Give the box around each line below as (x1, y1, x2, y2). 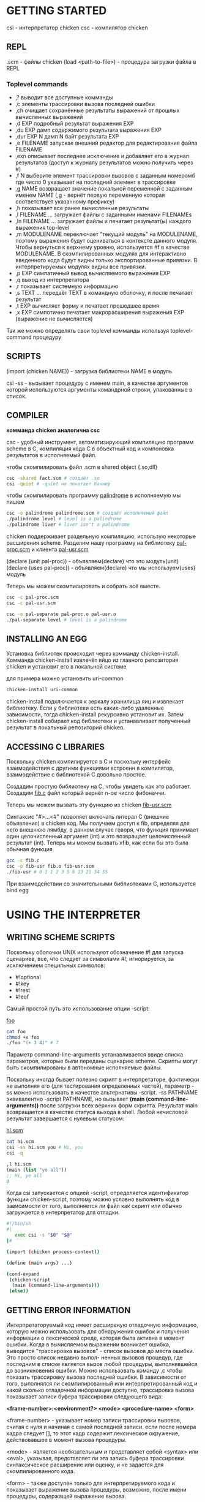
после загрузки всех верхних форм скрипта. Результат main (40, 1102, 198, 1109)
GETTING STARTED (6, 4, 107, 18)
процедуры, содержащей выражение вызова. (6, 1492, 127, 1500)
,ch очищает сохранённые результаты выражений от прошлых (15, 107, 180, 114)
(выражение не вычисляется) (15, 315, 93, 322)
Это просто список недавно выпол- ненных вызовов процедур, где (6, 1354, 183, 1361)
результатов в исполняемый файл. (6, 451, 97, 458)
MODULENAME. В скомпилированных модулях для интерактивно (15, 250, 187, 257)
